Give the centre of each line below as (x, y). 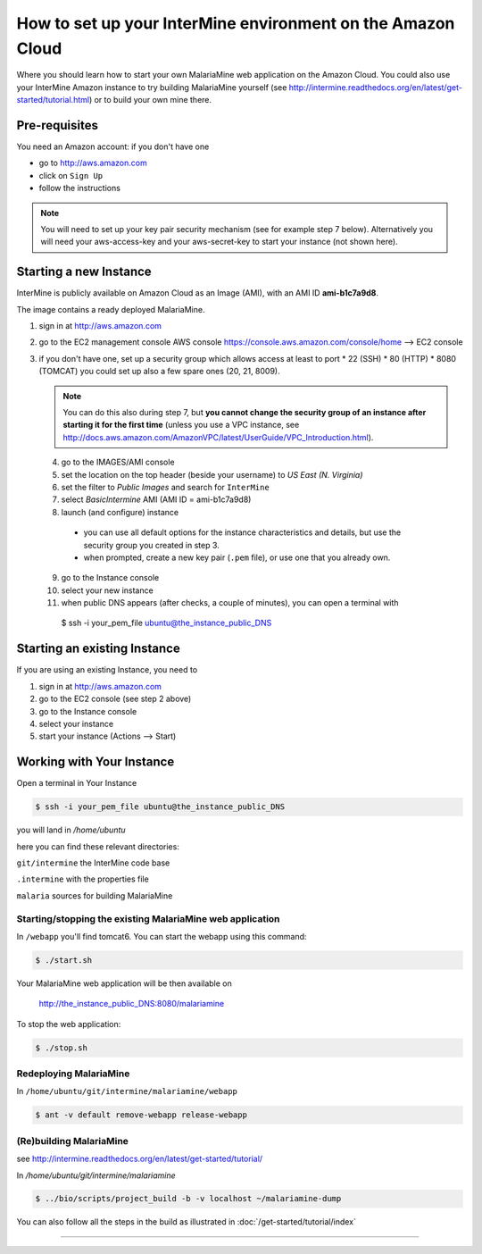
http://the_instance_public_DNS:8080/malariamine (132, 1004)
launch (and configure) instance (120, 512)
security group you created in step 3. (152, 545)
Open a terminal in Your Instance (77, 783)
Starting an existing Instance (98, 649)
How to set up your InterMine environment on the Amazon (236, 23)
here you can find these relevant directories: (98, 846)
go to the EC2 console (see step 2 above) (115, 699)
